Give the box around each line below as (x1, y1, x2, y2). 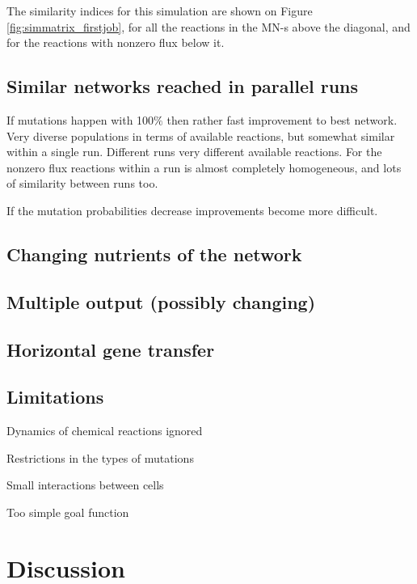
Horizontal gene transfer (6, 336, 215, 362)
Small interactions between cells (6, 476, 164, 493)
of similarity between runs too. (6, 175, 158, 192)
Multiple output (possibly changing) (6, 289, 316, 314)
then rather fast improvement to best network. (166, 111, 398, 128)
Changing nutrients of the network (6, 241, 302, 266)
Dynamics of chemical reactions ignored (6, 422, 203, 439)
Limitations (6, 384, 104, 409)
